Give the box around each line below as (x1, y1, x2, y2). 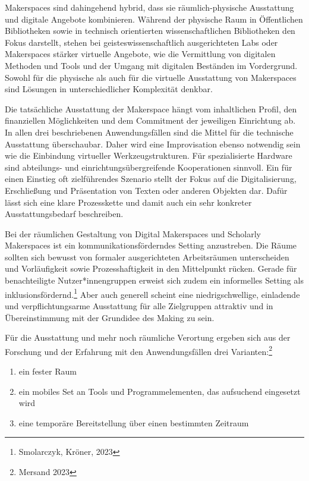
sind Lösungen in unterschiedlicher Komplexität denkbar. (5, 83, 213, 95)
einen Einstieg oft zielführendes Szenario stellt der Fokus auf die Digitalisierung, (5, 172, 297, 185)
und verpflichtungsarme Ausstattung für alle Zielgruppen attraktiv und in (5, 299, 273, 312)
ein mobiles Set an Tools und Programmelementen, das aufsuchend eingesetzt (18, 385, 301, 397)
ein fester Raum (18, 364, 77, 377)
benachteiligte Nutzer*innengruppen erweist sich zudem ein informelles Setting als (5, 274, 304, 287)
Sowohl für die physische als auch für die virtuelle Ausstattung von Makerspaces (5, 71, 297, 83)
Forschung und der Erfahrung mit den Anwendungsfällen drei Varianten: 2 (5, 343, 273, 357)
